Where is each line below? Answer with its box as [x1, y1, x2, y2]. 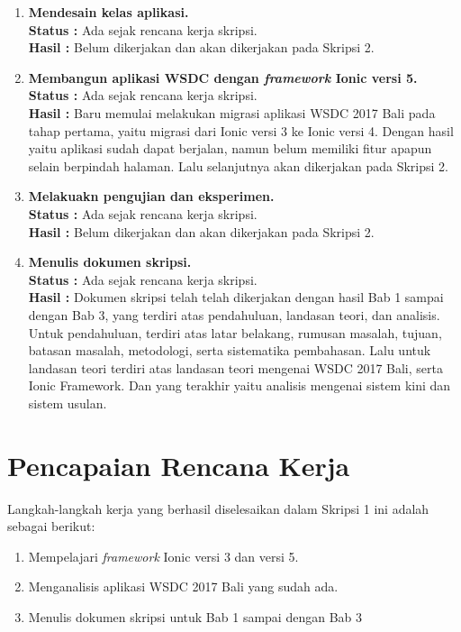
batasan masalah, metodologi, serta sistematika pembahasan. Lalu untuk [28, 341, 431, 360]
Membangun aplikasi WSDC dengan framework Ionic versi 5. [28, 68, 418, 87]
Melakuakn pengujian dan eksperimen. [28, 187, 275, 206]
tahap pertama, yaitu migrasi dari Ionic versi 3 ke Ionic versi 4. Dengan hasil [28, 121, 454, 140]
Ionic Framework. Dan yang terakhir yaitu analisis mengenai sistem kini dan [28, 376, 451, 395]
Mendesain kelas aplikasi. [28, 3, 189, 21]
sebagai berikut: [7, 517, 95, 536]
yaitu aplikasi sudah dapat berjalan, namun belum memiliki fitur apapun [28, 139, 432, 158]
